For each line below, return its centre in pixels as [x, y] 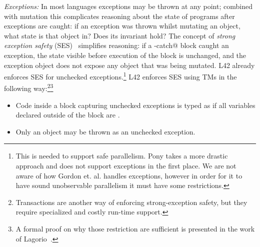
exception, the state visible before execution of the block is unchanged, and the [125, 55]
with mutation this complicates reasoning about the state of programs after [119, 16]
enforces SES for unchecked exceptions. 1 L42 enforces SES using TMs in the [120, 76]
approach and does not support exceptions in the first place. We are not [126, 166]
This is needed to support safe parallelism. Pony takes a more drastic [122, 156]
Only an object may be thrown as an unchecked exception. [105, 131]
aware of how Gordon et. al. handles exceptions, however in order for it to [129, 175]
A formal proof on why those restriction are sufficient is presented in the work [135, 228]
